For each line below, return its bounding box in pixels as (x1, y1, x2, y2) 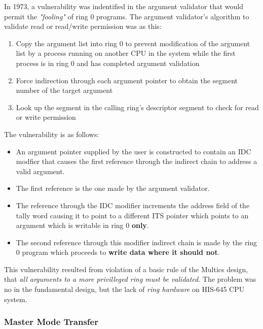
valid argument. (16, 166, 65, 176)
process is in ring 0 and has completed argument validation (16, 57, 200, 68)
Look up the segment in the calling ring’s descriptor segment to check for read (16, 102, 259, 112)
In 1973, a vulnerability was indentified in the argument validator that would (4, 1, 243, 11)
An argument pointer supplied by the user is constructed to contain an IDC (16, 146, 251, 156)
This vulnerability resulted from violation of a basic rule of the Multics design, (4, 264, 248, 274)
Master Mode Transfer (4, 315, 98, 328)
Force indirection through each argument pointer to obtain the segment (16, 75, 238, 85)
